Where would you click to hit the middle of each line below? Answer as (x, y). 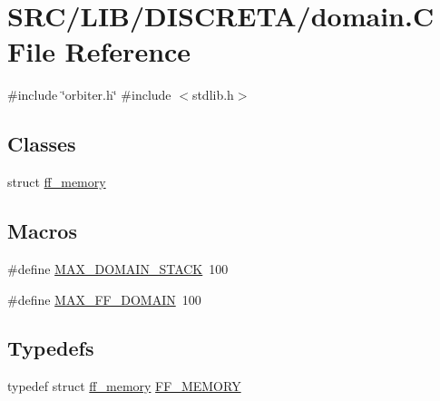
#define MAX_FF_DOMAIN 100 (104, 299)
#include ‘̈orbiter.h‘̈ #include (89, 95)
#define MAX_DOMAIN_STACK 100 (118, 268)
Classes (42, 144)
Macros (42, 231)
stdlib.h (213, 95)
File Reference (99, 51)
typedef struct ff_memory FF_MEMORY (124, 386)
